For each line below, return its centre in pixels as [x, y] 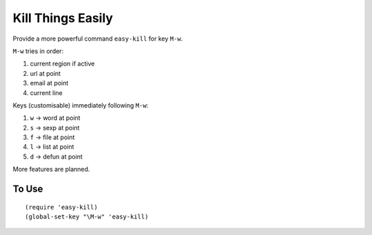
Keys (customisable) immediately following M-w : [81, 105]
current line [46, 92]
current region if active [62, 64]
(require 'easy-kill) [61, 207]
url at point [45, 73]
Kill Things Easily [63, 18]
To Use [28, 189]
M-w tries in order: [38, 51]
